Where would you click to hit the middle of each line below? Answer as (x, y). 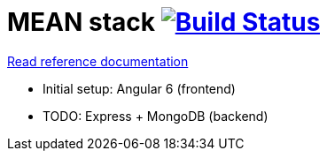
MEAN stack (82, 22)
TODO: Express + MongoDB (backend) (156, 116)
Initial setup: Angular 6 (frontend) (139, 88)
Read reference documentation (98, 61)
